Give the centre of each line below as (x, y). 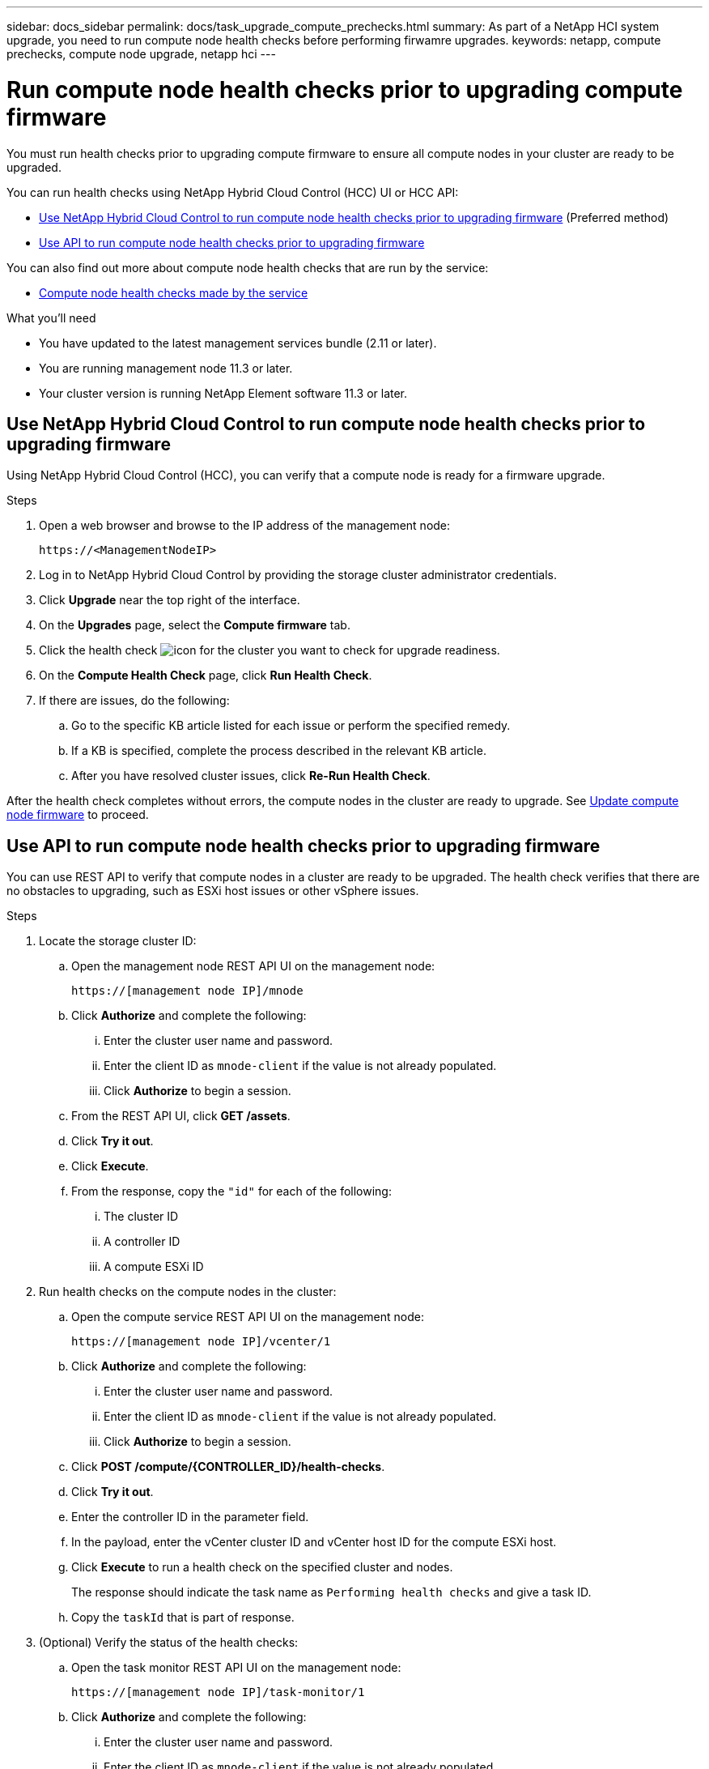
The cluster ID (141, 1217)
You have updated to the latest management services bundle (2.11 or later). (238, 343)
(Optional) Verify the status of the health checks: (169, 1643)
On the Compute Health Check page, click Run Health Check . (206, 676)
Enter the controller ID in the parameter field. (190, 1517)
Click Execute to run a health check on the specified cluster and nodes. (262, 1567)
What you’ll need (51, 318)
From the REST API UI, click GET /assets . (181, 1116)
